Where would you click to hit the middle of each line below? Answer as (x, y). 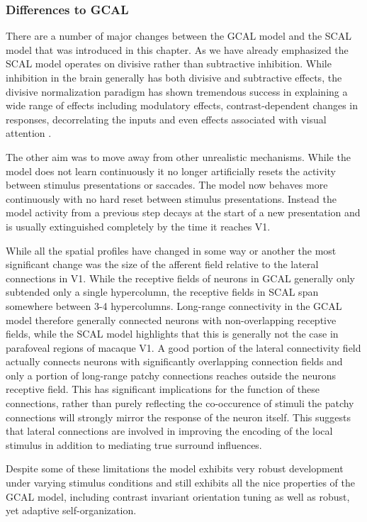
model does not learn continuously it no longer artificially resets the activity (171, 171)
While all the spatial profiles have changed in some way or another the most (171, 250)
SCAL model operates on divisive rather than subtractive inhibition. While (169, 63)
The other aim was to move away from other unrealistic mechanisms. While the (178, 156)
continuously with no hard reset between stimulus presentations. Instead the (171, 198)
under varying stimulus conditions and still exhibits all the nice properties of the (180, 483)
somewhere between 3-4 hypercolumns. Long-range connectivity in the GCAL (174, 305)
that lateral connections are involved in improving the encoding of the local (169, 431)
